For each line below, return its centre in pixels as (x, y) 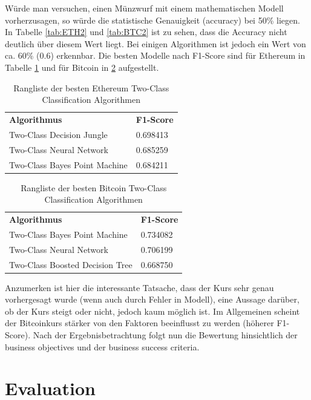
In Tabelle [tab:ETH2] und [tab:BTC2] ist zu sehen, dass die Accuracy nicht (146, 32)
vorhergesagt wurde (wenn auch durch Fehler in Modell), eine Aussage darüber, (152, 299)
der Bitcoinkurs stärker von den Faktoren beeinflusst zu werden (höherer (139, 323)
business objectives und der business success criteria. (102, 346)
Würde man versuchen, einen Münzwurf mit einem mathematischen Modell (144, 8)
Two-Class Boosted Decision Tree (71, 264)
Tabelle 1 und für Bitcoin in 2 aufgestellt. (82, 67)
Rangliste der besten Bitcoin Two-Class (94, 187)
